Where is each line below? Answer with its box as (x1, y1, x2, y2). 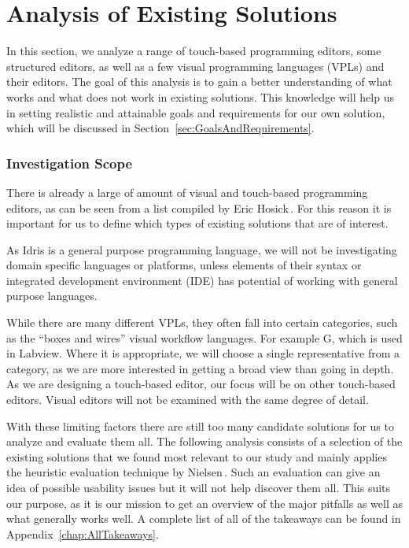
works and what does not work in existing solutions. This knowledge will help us (6, 88, 394, 105)
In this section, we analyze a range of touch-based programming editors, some (6, 43, 381, 59)
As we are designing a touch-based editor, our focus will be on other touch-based (6, 376, 396, 392)
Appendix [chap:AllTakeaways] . (6, 525, 159, 542)
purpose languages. (6, 287, 98, 304)
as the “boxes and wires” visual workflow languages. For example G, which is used (6, 329, 403, 346)
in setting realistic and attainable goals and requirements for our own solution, (6, 104, 385, 120)
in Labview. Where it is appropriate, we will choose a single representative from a (6, 345, 400, 361)
